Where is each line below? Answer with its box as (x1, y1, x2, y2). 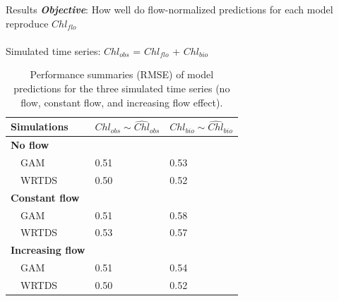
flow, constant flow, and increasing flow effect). (20, 94, 223, 109)
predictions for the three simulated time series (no (13, 80, 230, 95)
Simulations (11, 119, 69, 134)
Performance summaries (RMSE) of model (30, 67, 214, 82)
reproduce (6, 16, 49, 30)
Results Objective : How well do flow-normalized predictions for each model (6, 2, 333, 16)
